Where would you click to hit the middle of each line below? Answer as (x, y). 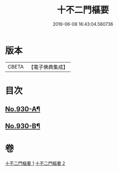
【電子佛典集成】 (48, 67)
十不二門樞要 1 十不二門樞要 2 (35, 163)
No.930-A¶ (23, 109)
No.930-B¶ (23, 126)
